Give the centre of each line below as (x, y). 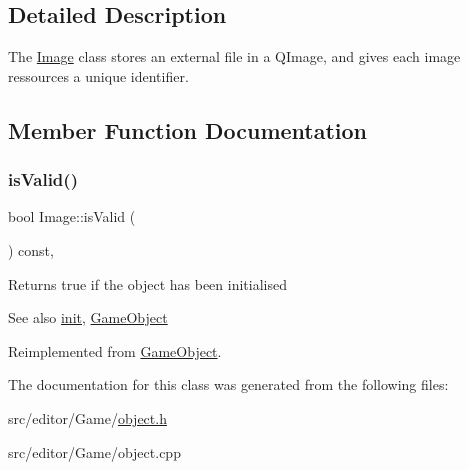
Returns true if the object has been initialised (147, 283)
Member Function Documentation (188, 129)
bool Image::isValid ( (72, 216)
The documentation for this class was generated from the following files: (228, 384)
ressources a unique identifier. (98, 75)
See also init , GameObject (88, 317)
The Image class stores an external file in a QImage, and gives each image (234, 56)
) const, (31, 249)
